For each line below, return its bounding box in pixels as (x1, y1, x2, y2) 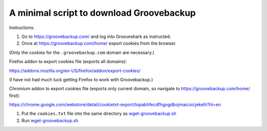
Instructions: (9, 25, 35, 31)
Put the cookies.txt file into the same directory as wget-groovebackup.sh (21, 111, 177, 117)
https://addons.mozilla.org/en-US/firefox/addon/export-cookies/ (9, 67, 141, 73)
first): (9, 93, 20, 98)
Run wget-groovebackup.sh (21, 117, 79, 123)
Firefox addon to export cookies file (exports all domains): (9, 59, 127, 65)
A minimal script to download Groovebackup (9, 7, 196, 18)
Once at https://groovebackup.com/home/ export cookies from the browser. (21, 40, 177, 46)
